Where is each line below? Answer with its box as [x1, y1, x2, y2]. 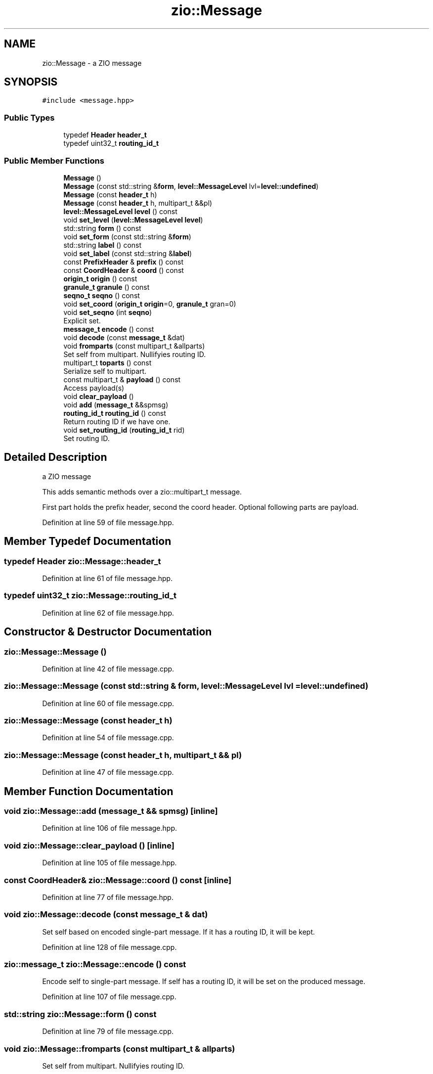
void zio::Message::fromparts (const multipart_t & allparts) [4, 1043, 235, 1054]
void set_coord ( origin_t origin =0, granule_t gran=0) [63, 299, 236, 308]
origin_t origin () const [63, 274, 137, 283]
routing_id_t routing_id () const [63, 408, 166, 417]
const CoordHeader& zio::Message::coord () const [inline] [4, 875, 232, 885]
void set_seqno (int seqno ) [63, 308, 152, 316]
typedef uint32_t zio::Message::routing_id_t [4, 590, 176, 601]
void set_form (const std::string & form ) [63, 232, 191, 241]
